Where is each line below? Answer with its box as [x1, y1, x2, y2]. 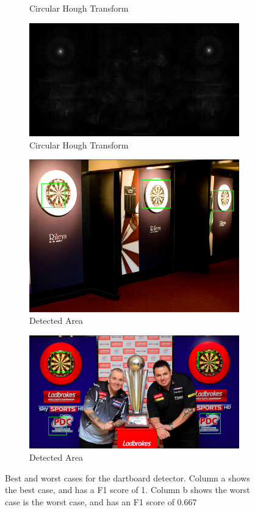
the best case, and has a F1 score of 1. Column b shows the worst [5, 483, 250, 496]
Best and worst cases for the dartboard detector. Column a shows [5, 471, 250, 484]
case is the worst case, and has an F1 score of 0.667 [5, 495, 197, 508]
